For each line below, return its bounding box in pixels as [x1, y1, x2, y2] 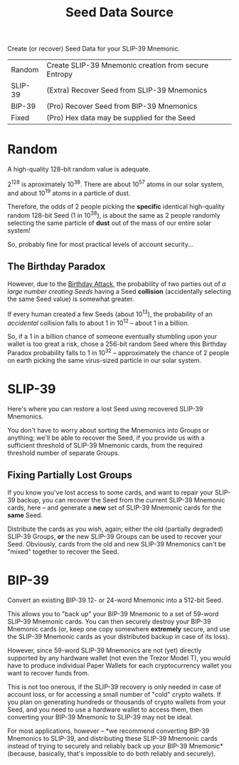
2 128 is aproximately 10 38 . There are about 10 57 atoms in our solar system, [7, 179, 224, 189]
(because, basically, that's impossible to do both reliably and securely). [7, 749, 216, 758]
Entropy [46, 69, 73, 79]
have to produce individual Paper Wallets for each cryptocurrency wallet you [7, 661, 233, 670]
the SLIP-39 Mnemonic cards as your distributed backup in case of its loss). [7, 632, 230, 640]
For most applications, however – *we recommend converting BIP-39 [7, 727, 210, 735]
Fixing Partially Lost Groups [7, 469, 133, 481]
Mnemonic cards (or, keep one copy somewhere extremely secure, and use [7, 624, 230, 633]
